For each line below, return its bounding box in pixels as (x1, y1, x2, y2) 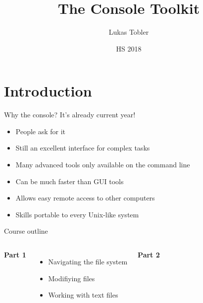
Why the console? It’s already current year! (4, 109, 136, 120)
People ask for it (15, 126, 66, 136)
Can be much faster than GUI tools (15, 176, 124, 186)
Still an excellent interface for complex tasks (15, 143, 150, 153)
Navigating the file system (48, 256, 128, 266)
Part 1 (4, 250, 26, 259)
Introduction (4, 81, 92, 101)
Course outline (4, 226, 48, 236)
